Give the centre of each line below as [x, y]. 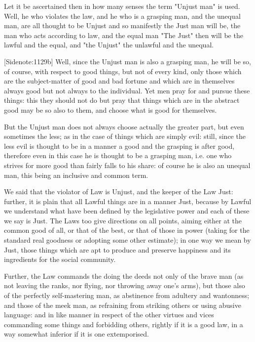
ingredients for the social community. [60, 259]
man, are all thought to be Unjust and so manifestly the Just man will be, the [122, 25]
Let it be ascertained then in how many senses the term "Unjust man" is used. [122, 6]
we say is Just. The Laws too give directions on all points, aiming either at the [123, 220]
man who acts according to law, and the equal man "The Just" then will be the [124, 35]
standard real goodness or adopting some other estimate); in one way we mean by [127, 240]
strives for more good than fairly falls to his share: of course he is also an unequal [127, 165]
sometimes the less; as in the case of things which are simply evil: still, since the [125, 136]
